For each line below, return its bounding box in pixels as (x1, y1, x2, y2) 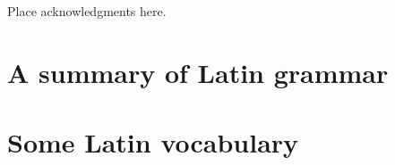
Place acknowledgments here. (7, 2, 167, 20)
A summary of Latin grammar (7, 54, 389, 90)
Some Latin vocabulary (7, 124, 299, 161)
